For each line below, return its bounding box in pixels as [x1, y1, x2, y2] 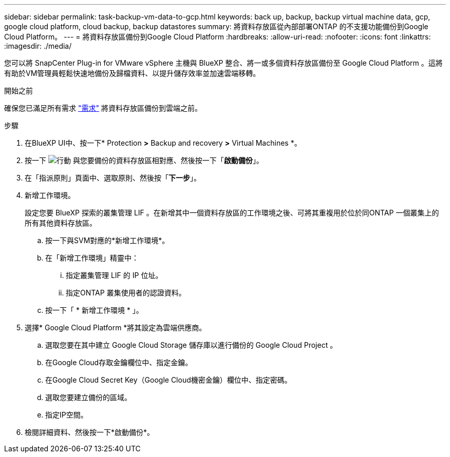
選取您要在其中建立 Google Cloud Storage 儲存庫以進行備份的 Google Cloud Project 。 [45, 341, 338, 349]
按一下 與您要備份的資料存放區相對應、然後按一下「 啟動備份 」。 [25, 156, 264, 165]
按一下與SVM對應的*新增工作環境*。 [45, 236, 170, 245]
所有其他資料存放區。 [25, 218, 97, 227]
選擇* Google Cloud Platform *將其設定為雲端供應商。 [25, 323, 207, 332]
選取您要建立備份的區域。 [45, 393, 132, 402]
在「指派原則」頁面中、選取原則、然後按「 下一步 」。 [25, 173, 201, 182]
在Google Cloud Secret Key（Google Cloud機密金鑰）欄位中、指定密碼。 [45, 375, 292, 384]
